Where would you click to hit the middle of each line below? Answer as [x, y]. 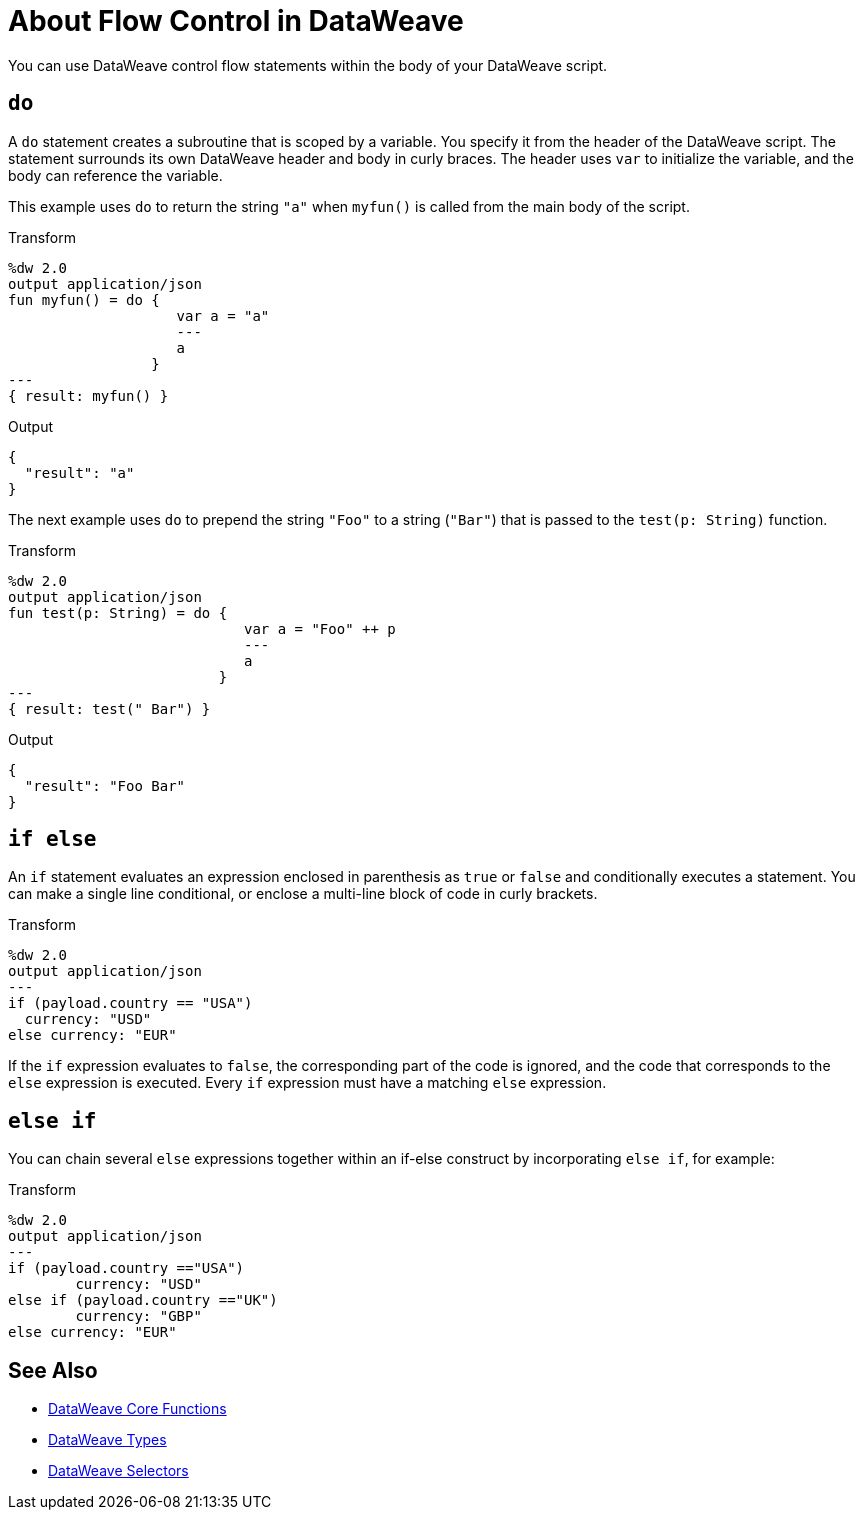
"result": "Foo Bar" [105, 785]
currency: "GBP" [138, 1316]
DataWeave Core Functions [137, 1409]
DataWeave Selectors [118, 1471]
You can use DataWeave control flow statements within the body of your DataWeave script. [308, 65]
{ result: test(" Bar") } [109, 708]
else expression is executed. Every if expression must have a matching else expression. [307, 1083]
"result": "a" [79, 472]
